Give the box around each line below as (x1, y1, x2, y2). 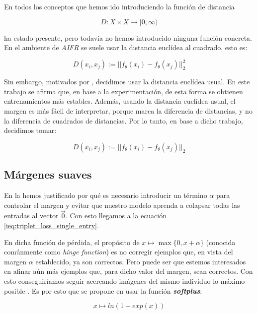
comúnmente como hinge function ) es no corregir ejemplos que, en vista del (4, 247, 233, 257)
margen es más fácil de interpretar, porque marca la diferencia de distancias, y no (4, 106, 253, 116)
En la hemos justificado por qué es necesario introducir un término (4, 190, 207, 200)
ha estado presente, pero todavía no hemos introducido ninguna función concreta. (4, 32, 252, 43)
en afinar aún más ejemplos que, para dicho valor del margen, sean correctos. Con (4, 266, 253, 276)
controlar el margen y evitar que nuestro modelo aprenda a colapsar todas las (4, 199, 240, 210)
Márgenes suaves (4, 167, 92, 182)
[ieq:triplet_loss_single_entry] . (4, 220, 99, 231)
